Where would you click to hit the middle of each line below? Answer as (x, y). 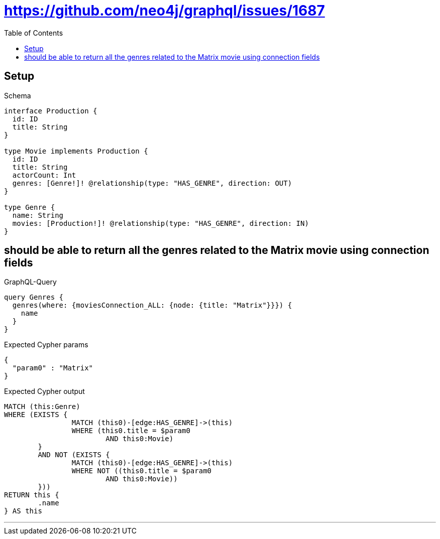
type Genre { (30, 207)
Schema (18, 95)
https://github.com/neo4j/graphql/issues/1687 (164, 11)
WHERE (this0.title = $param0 (131, 431)
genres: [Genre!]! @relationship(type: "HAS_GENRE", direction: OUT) (152, 183)
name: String (38, 215)
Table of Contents (34, 33)
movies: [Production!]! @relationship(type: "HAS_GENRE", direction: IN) (160, 223)
